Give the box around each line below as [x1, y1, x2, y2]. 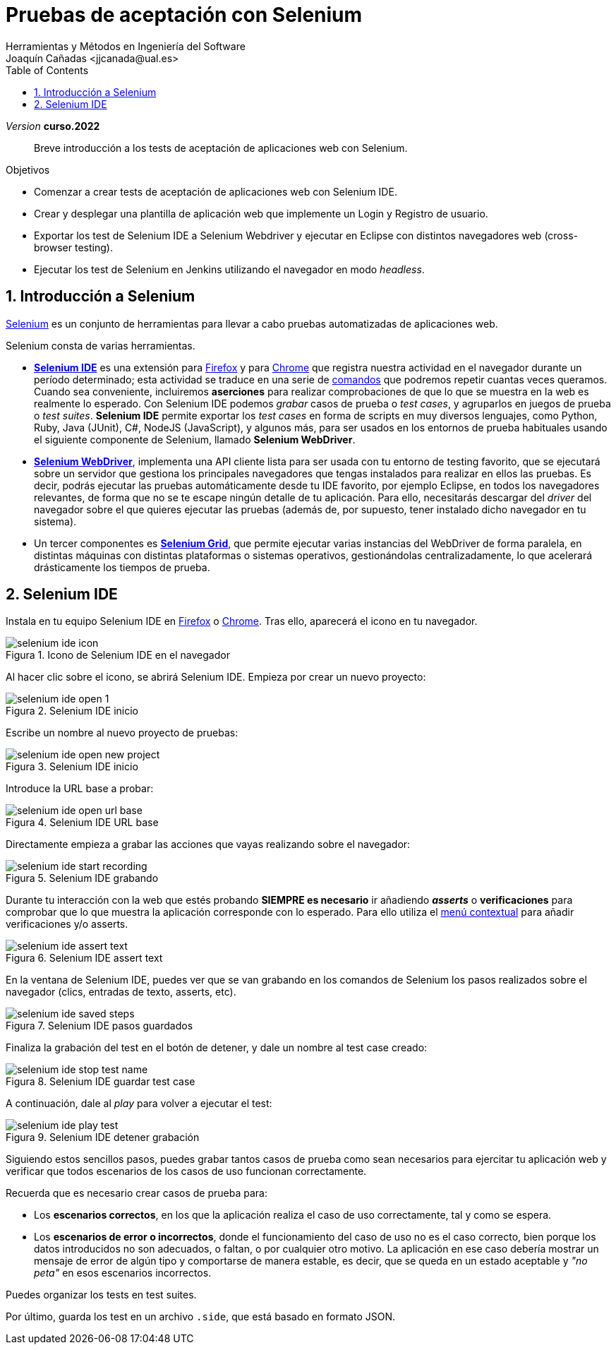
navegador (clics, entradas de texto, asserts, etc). [6, 986, 236, 998]
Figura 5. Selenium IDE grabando [6, 872, 159, 885]
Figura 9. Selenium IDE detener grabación [6, 1131, 200, 1144]
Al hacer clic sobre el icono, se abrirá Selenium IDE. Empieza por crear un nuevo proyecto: [6, 671, 426, 683]
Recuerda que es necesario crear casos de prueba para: [6, 1187, 267, 1200]
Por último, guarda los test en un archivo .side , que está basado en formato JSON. [6, 1310, 396, 1323]
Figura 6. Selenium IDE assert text [6, 952, 163, 964]
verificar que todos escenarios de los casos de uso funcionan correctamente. [6, 1165, 367, 1178]
